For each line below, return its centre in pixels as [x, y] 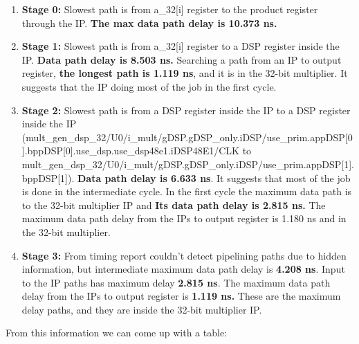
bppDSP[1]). [48, 178]
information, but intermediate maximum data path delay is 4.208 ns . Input [183, 269]
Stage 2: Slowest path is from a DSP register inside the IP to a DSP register [186, 110]
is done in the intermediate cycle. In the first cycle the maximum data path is [187, 191]
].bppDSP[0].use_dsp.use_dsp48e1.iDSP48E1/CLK [131, 151]
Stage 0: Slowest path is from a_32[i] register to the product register [170, 9]
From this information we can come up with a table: [117, 333]
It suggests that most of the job [284, 178]
